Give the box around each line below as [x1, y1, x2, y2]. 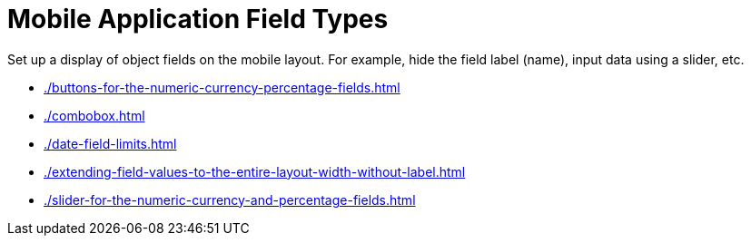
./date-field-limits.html [44, 135, 177, 151]
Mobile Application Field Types [7, 4, 389, 34]
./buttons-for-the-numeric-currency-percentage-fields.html [44, 79, 400, 95]
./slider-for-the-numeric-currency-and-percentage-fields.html [44, 191, 416, 208]
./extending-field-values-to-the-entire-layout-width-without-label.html [44, 163, 466, 180]
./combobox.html [44, 107, 145, 123]
